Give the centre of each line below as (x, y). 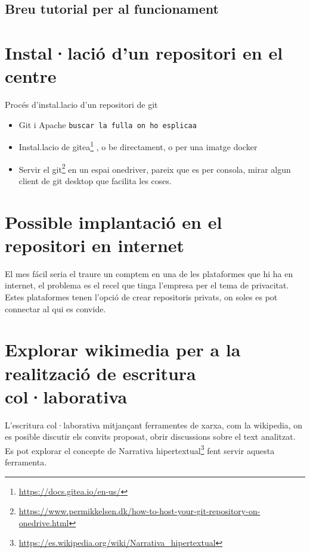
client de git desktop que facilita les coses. (95, 180)
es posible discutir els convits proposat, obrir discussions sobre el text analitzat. (150, 437)
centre (31, 76)
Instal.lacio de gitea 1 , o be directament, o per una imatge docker (138, 146)
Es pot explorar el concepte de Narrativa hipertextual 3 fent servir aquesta (140, 449)
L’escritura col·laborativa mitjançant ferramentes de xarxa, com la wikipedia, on (154, 425)
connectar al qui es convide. (55, 308)
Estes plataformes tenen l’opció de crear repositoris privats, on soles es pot (141, 296)
